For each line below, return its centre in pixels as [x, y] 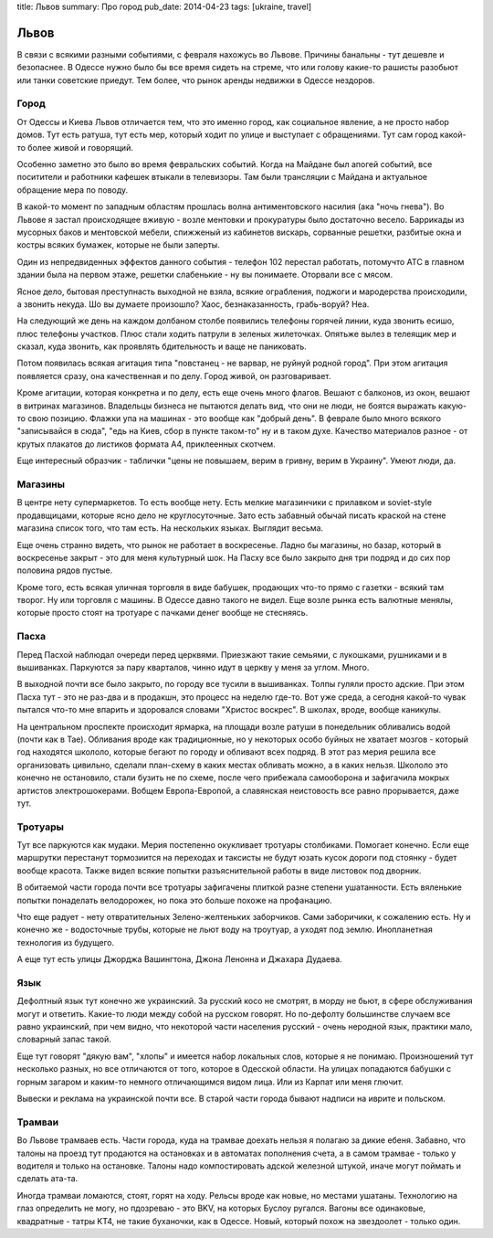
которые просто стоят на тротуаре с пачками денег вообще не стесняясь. [163, 613]
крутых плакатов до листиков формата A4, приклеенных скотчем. [146, 444]
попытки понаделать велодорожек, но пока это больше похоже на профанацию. [174, 900]
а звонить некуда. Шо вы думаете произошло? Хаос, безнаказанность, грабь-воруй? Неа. [193, 304]
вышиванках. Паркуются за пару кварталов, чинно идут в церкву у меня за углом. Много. [193, 667]
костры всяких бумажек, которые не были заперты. [119, 245]
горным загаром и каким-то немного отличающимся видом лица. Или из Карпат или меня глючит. [210, 1082]
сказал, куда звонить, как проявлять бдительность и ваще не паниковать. [162, 346]
